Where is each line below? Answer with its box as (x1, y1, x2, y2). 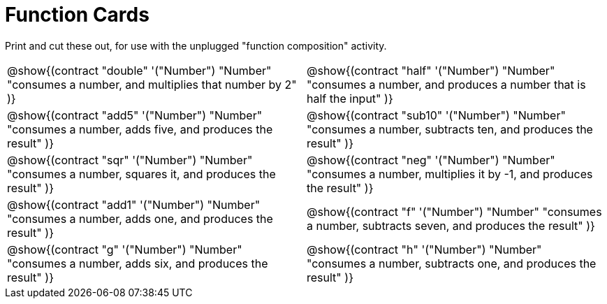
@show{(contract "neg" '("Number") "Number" (307, 152, 555, 167)
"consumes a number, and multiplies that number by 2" (7, 77, 297, 92)
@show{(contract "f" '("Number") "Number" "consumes (307, 204, 602, 219)
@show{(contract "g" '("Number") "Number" (7, 242, 242, 256)
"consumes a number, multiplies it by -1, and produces (307, 166, 593, 181)
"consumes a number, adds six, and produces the (7, 256, 268, 270)
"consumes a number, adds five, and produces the (7, 122, 273, 136)
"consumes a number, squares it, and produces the (7, 166, 276, 181)
